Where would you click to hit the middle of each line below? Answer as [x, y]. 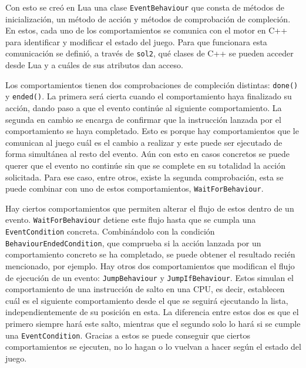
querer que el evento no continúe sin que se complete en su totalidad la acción [146, 165]
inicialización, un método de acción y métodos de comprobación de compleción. [148, 19]
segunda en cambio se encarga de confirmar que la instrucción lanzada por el [143, 119]
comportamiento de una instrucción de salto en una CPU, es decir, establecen [145, 289]
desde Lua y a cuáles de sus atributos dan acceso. [94, 65]
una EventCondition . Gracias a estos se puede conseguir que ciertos [128, 335]
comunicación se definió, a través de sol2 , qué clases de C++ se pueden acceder [149, 53]
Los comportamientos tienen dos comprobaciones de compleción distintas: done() [152, 84]
